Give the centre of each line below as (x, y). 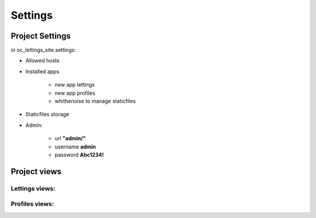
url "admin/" (70, 139)
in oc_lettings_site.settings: (43, 50)
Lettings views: (33, 188)
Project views (36, 172)
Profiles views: (32, 204)
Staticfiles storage (47, 115)
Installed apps (42, 71)
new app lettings (75, 85)
